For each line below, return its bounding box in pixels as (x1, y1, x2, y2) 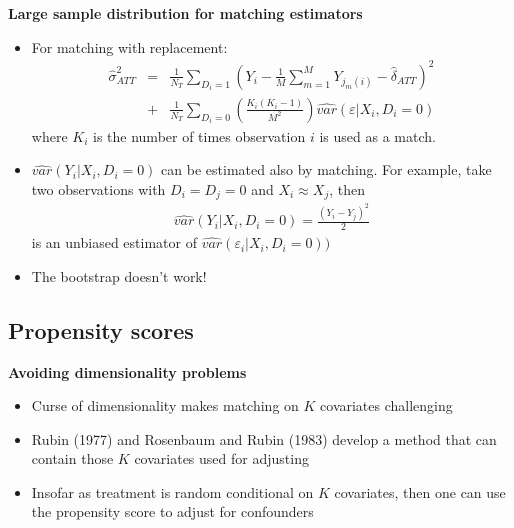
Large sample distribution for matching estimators (8, 3, 363, 23)
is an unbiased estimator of (31, 232, 197, 253)
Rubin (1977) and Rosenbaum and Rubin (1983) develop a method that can (31, 428, 497, 449)
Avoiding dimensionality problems (8, 361, 247, 382)
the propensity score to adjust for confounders (31, 501, 314, 522)
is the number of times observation (93, 125, 306, 146)
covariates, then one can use (334, 481, 506, 502)
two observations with (31, 178, 166, 199)
